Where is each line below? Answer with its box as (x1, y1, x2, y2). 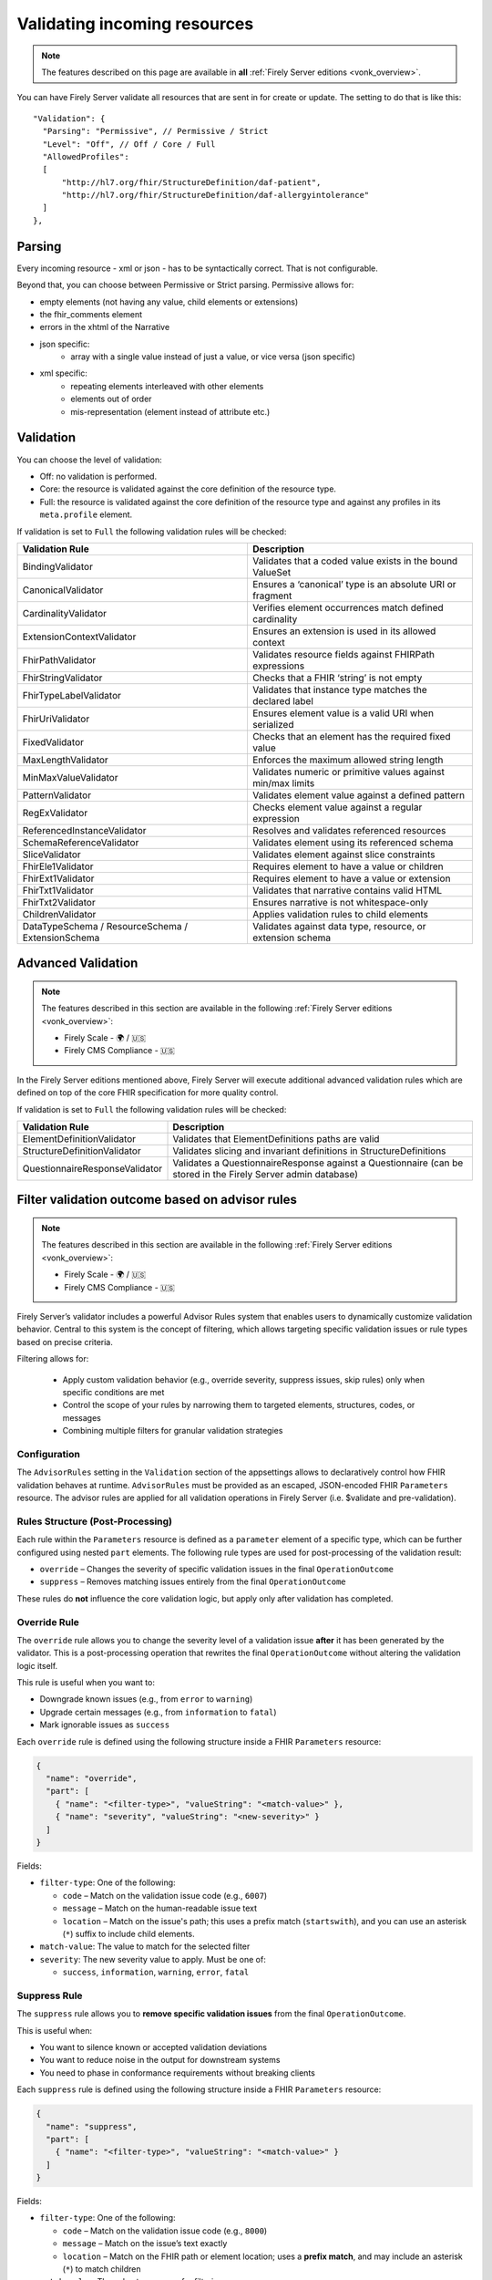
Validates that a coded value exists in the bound (251, 554, 458, 567)
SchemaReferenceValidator (22, 835, 139, 848)
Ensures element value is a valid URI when (251, 707, 435, 720)
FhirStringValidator (22, 671, 103, 684)
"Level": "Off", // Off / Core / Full (42, 139, 216, 150)
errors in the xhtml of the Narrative (39, 322, 170, 333)
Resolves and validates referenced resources (251, 824, 446, 836)
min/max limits (251, 776, 315, 789)
